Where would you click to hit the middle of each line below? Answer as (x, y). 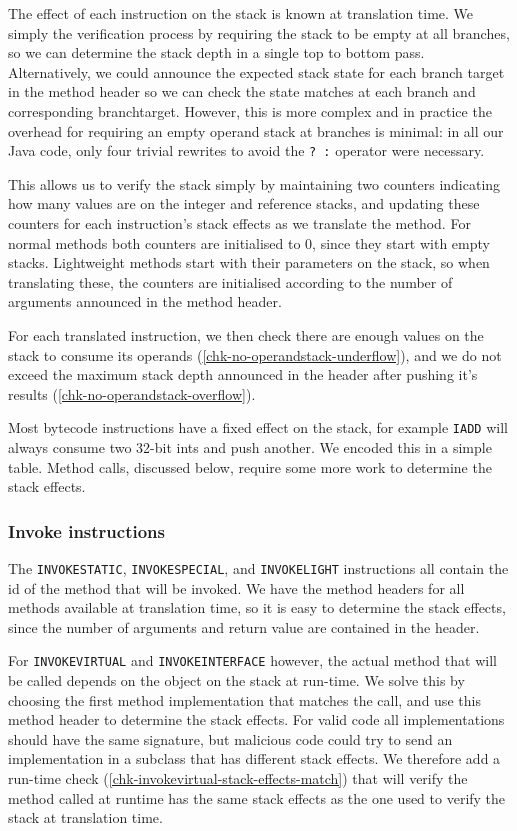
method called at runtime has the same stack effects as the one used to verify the (257, 797)
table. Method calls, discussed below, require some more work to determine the (250, 466)
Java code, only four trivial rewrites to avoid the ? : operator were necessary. (246, 150)
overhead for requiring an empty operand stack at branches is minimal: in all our (256, 130)
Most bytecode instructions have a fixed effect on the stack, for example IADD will (258, 427)
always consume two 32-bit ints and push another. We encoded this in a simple (250, 447)
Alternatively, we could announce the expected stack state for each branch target (256, 71)
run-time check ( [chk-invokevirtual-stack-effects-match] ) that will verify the (238, 778)
